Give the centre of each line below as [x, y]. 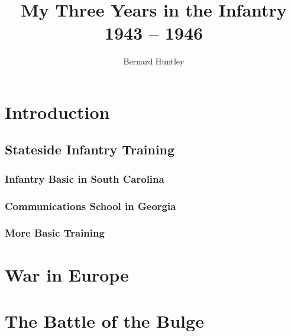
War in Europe [67, 274]
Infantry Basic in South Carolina [85, 178]
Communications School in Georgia [90, 206]
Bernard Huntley [154, 61]
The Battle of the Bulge [104, 320]
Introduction [57, 112]
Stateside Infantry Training [90, 149]
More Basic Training [55, 233]
